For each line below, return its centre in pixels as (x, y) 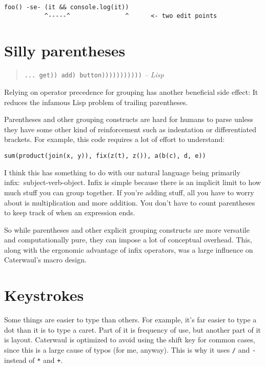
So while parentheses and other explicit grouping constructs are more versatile (127, 229)
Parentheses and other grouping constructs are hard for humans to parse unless (129, 119)
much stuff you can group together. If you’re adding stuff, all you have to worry (129, 192)
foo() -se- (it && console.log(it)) (67, 7)
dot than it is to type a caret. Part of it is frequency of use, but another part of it (132, 329)
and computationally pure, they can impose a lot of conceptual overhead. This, (128, 240)
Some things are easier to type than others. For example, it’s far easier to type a (130, 320)
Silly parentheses (65, 50)
